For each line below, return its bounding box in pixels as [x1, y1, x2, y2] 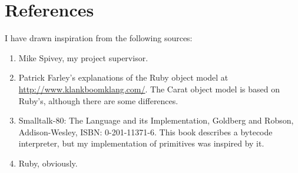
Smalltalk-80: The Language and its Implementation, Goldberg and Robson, [18, 114, 294, 127]
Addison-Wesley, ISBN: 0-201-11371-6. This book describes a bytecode [18, 125, 273, 138]
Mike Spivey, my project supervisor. [18, 51, 148, 64]
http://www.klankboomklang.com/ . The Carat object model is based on [18, 82, 280, 95]
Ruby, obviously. [18, 157, 78, 169]
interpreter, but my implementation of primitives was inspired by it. [18, 137, 264, 149]
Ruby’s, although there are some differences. [18, 94, 178, 107]
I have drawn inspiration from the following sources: [5, 32, 193, 44]
